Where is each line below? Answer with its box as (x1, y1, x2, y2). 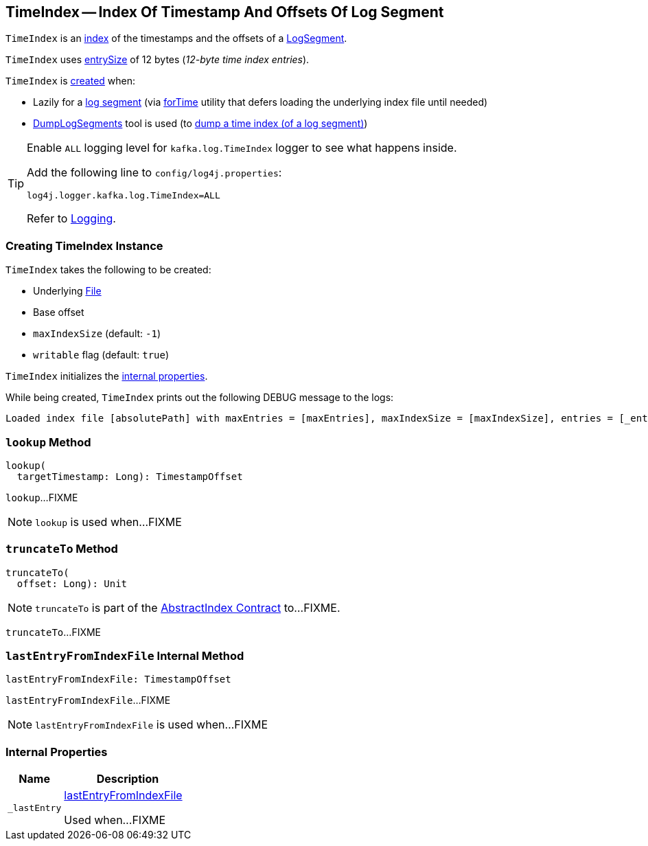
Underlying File (33, 285, 102, 297)
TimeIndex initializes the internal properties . (5, 370, 208, 382)
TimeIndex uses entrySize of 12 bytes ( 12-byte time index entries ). (5, 54, 310, 66)
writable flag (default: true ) (33, 349, 170, 361)
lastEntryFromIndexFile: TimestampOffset (5, 674, 231, 685)
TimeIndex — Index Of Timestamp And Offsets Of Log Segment (5, 3, 444, 21)
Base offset (33, 306, 84, 319)
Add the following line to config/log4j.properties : (27, 165, 282, 180)
